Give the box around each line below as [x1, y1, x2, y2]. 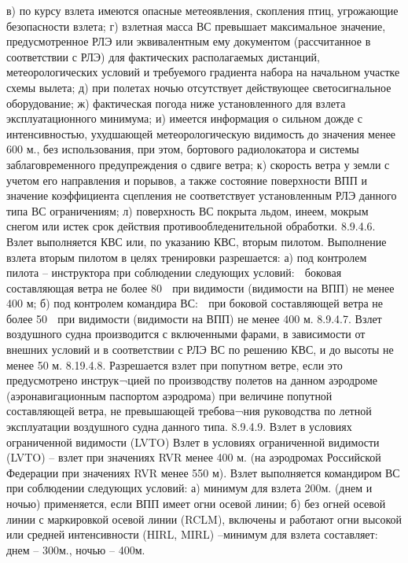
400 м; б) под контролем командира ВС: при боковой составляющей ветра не [6, 295, 384, 311]
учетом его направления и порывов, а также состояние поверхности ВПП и [6, 171, 367, 188]
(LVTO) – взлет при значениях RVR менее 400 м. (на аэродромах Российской [6, 449, 381, 465]
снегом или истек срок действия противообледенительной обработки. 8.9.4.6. [6, 218, 376, 234]
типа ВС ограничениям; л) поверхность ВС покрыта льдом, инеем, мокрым [6, 202, 369, 219]
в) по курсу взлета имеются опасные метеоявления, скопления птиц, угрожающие [6, 2, 399, 18]
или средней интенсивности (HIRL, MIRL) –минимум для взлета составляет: [6, 526, 378, 543]
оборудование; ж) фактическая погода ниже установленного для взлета [6, 94, 346, 111]
